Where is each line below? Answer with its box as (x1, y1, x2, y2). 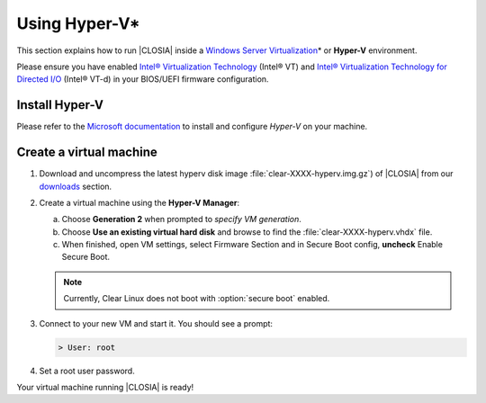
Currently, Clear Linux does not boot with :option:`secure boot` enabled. (63, 293, 330, 304)
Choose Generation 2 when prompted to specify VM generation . (61, 214, 301, 225)
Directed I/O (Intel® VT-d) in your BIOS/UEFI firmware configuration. (16, 74, 269, 85)
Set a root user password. (39, 365, 135, 376)
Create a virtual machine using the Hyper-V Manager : (39, 197, 240, 208)
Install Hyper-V (16, 97, 103, 112)
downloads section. (39, 181, 112, 192)
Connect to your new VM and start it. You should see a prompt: (39, 318, 274, 328)
